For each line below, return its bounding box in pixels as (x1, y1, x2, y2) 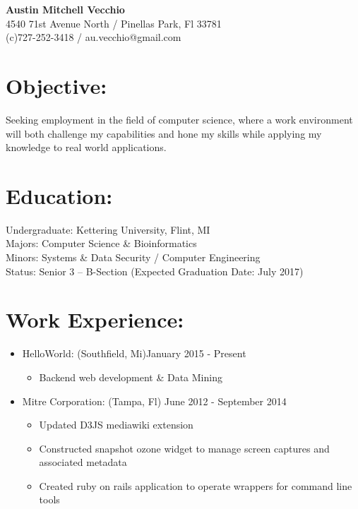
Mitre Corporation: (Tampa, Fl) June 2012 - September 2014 (22, 393, 287, 408)
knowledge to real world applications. (6, 140, 167, 155)
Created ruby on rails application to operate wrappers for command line (39, 478, 352, 493)
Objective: (6, 71, 107, 100)
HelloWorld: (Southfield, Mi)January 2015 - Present (22, 346, 246, 361)
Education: (6, 181, 113, 210)
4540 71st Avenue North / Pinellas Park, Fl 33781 (6, 16, 222, 30)
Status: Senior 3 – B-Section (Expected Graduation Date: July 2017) (6, 263, 304, 278)
